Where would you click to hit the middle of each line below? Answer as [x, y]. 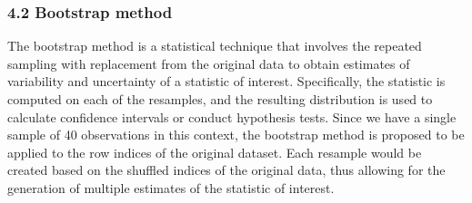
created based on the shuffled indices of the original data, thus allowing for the [226, 170]
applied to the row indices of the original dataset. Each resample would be [215, 152]
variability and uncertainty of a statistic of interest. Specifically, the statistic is [226, 81]
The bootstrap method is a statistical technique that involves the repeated [215, 46]
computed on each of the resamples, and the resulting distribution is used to [220, 99]
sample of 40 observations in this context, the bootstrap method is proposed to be [236, 135]
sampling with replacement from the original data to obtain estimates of [209, 63]
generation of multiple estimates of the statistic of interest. [171, 187]
